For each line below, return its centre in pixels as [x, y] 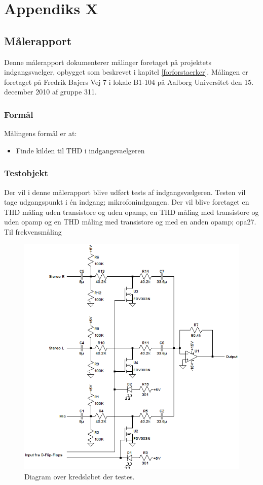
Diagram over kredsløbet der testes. [80, 476]
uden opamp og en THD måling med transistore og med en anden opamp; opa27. [130, 222]
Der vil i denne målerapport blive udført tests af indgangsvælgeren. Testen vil [125, 192]
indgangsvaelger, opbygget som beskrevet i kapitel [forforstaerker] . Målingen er [126, 72]
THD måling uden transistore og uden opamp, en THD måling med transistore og [131, 212]
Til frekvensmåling [33, 231]
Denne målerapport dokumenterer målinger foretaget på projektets [108, 62]
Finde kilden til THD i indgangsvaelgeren [80, 150]
